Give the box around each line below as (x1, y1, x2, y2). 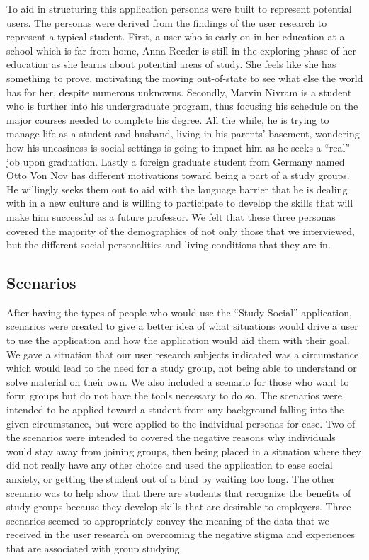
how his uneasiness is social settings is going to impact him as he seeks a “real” (6, 139, 351, 154)
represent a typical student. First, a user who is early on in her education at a (6, 29, 345, 44)
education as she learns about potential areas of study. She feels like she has (6, 57, 336, 72)
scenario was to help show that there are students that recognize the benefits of (6, 485, 351, 500)
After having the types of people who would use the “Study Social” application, (6, 304, 352, 319)
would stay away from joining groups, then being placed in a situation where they (6, 443, 361, 458)
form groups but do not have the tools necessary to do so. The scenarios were (6, 388, 342, 403)
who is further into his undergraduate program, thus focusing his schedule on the (6, 98, 358, 113)
